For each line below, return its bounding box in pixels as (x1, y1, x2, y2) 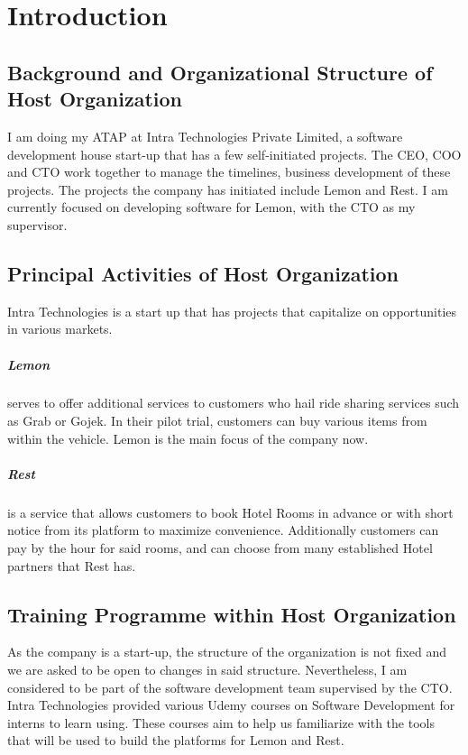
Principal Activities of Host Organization (7, 259, 399, 287)
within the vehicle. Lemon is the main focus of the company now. (7, 428, 369, 447)
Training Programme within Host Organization (7, 600, 456, 628)
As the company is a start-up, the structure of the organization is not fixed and (7, 642, 447, 661)
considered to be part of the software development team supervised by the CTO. (7, 677, 453, 696)
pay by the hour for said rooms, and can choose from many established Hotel (7, 539, 433, 557)
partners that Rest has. (7, 556, 136, 575)
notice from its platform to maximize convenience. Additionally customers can (7, 520, 439, 539)
